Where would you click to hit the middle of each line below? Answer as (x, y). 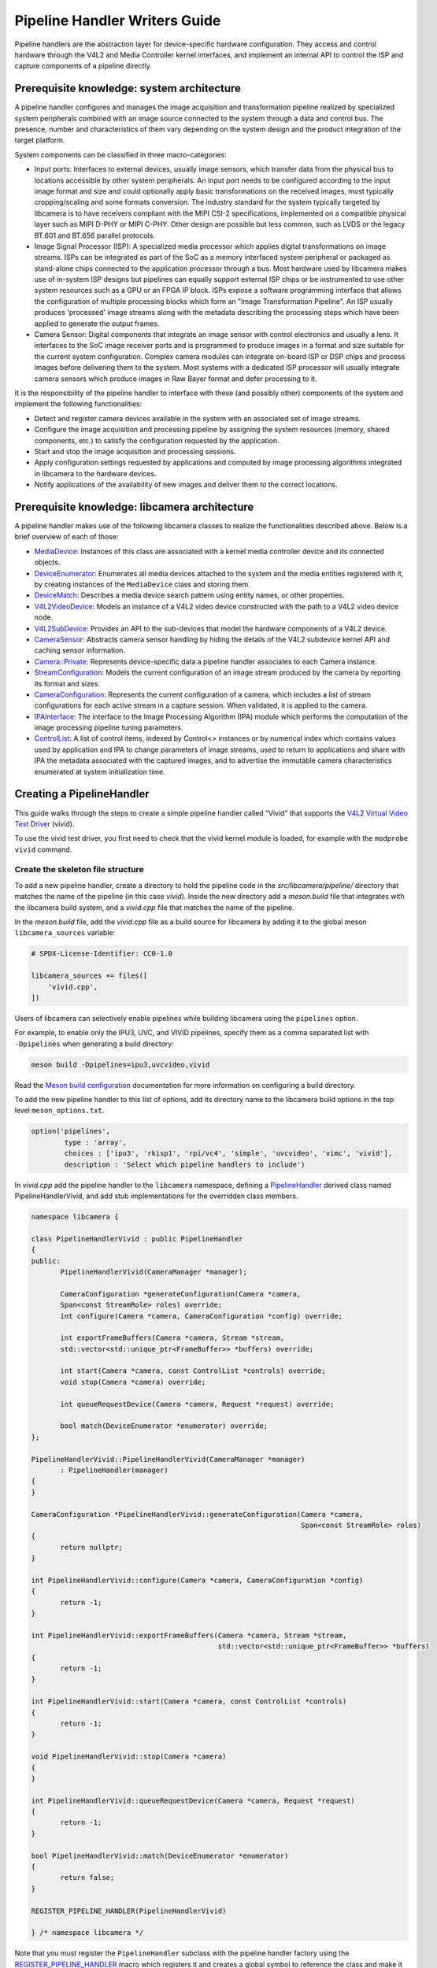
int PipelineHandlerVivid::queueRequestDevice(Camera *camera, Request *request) (193, 1800)
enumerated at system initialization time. (100, 771)
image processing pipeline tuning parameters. (109, 727)
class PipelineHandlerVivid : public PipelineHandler (137, 1239)
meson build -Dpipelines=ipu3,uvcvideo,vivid (120, 1064)
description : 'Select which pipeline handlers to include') (185, 1164)
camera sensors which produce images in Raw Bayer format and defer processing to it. (176, 379)
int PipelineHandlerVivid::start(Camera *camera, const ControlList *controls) (189, 1702)
